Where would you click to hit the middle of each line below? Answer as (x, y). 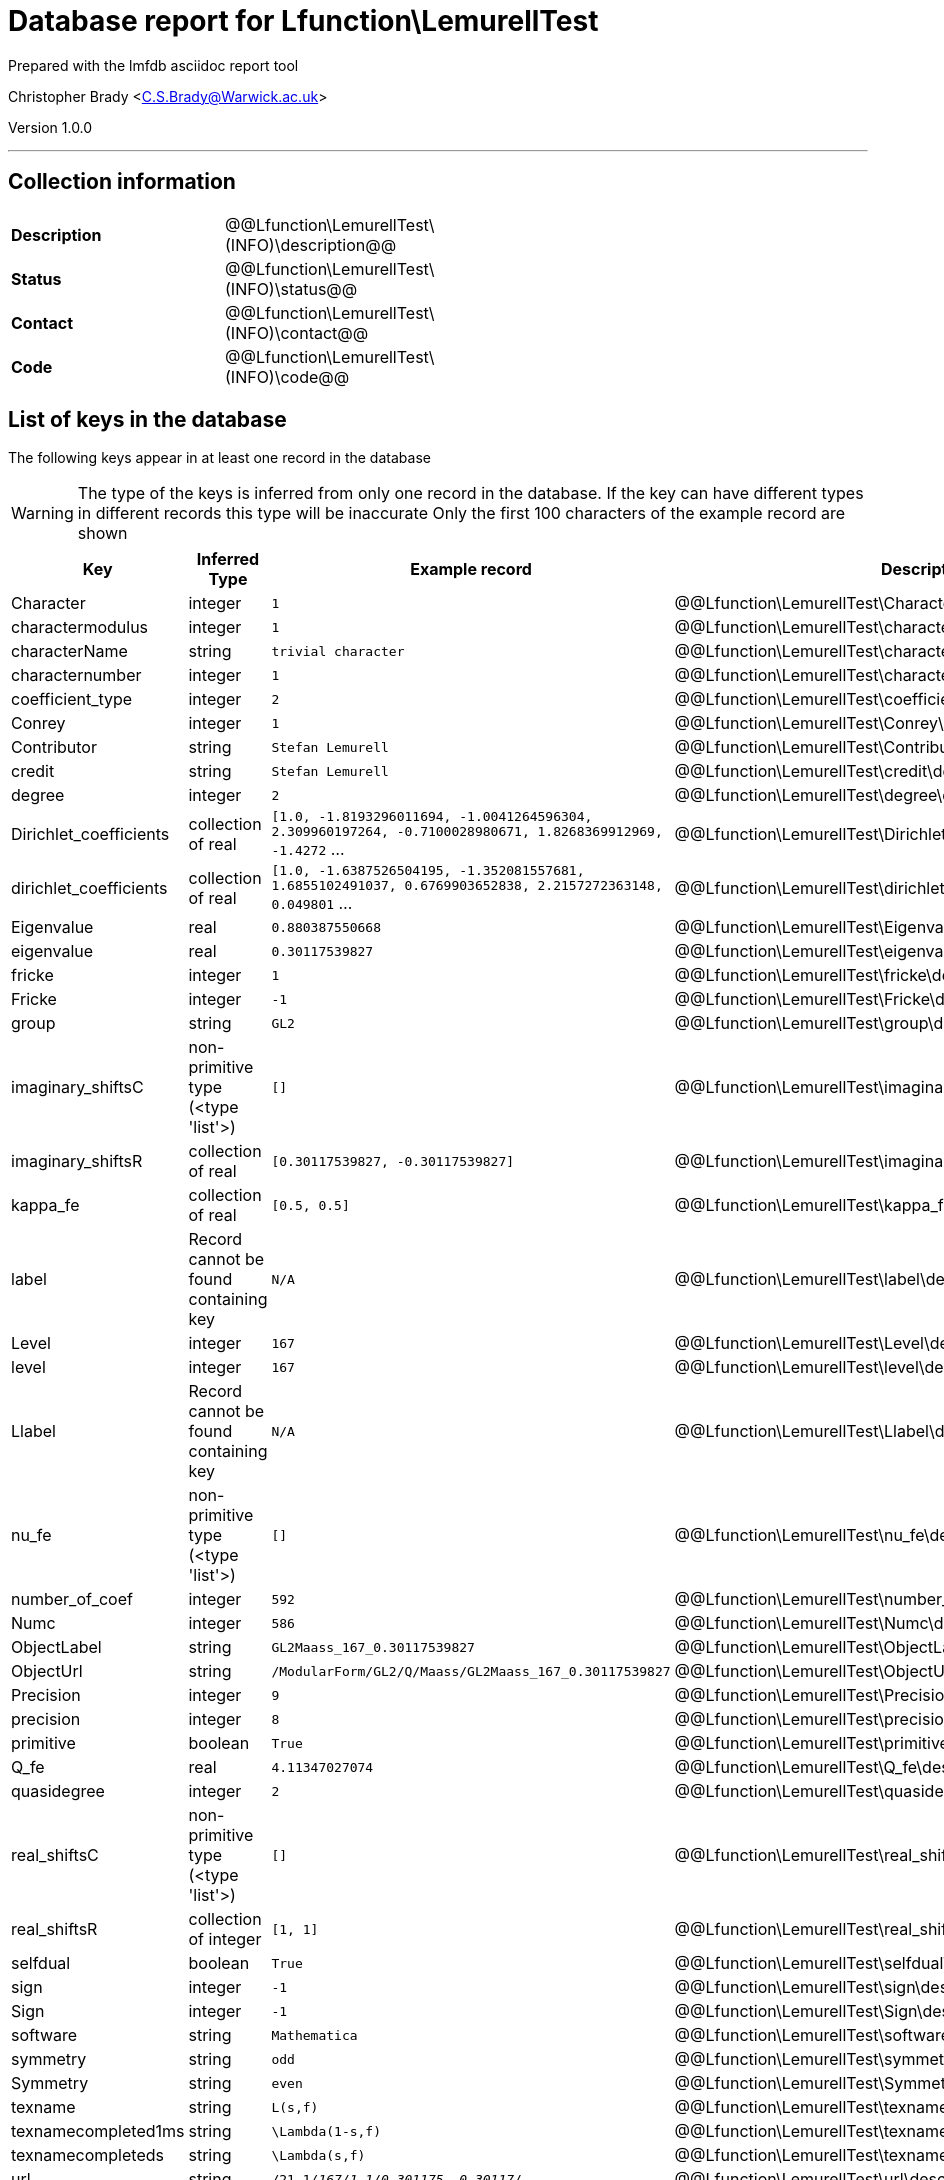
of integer (225, 1939)
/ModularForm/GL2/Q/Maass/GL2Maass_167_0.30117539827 (471, 1671)
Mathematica (314, 2035)
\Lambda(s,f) (318, 2155)
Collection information (122, 182)
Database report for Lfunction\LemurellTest (303, 21)
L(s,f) (295, 2107)
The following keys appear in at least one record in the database (219, 458)
